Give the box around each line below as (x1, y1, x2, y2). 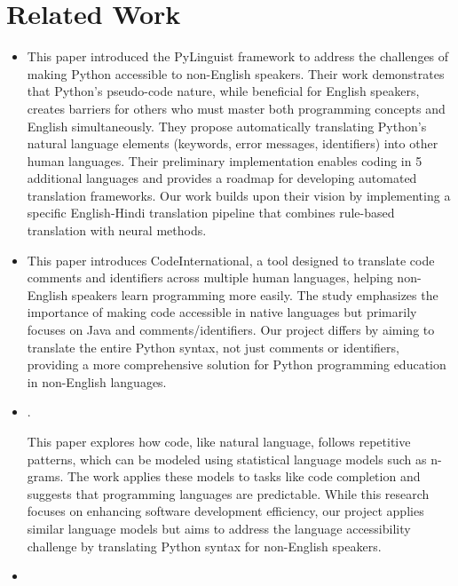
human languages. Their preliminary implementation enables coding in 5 (27, 151, 422, 170)
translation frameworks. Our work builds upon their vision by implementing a (27, 186, 451, 204)
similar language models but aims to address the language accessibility (27, 519, 411, 537)
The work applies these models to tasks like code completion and (67, 467, 421, 486)
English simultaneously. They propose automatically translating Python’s (27, 116, 427, 135)
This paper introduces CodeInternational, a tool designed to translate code (27, 250, 435, 269)
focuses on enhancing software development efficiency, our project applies (27, 502, 424, 520)
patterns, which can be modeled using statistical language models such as (27, 449, 427, 468)
